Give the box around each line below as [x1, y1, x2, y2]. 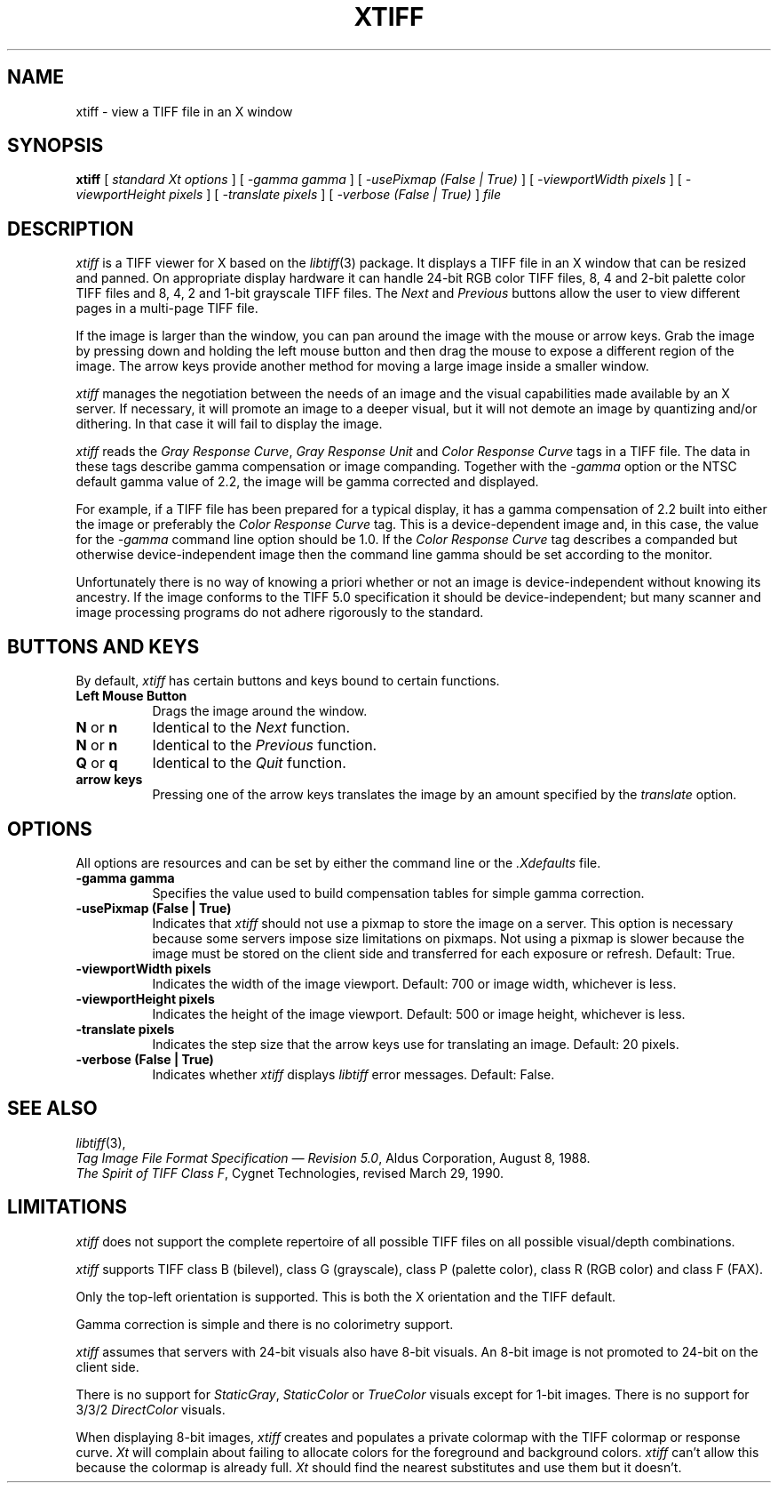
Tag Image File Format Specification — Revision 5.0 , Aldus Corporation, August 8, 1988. [75, 1150, 591, 1166]
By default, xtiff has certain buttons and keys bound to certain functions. [75, 673, 500, 689]
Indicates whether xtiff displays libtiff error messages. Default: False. [152, 1066, 555, 1082]
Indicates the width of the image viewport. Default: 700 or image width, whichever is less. [152, 975, 677, 991]
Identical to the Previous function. [152, 736, 377, 755]
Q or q [75, 754, 118, 773]
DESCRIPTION [7, 217, 134, 240]
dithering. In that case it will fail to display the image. [75, 416, 383, 432]
